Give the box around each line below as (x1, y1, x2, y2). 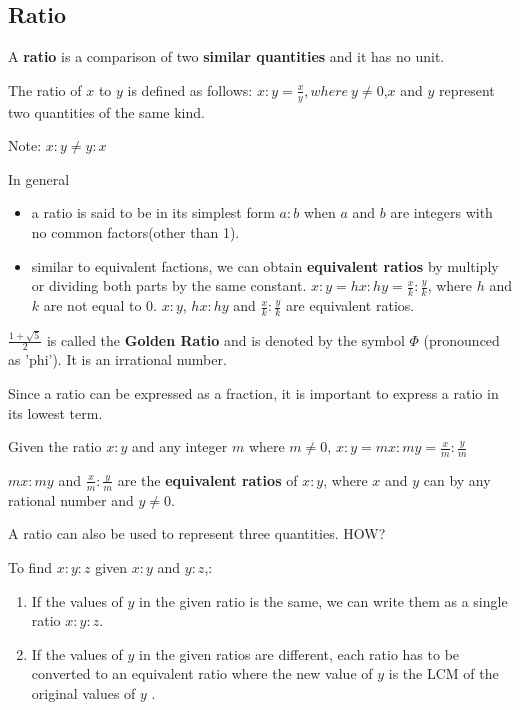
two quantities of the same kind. (8, 101, 205, 122)
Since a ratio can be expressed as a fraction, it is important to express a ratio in (8, 382, 499, 403)
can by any (423, 469, 491, 490)
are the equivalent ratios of (117, 469, 298, 490)
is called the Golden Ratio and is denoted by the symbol (46, 329, 405, 350)
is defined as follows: (127, 79, 253, 100)
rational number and (8, 489, 134, 510)
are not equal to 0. (43, 295, 157, 316)
